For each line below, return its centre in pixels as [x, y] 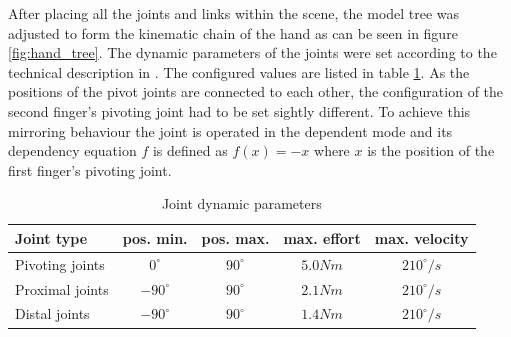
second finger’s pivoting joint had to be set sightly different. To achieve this [239, 110]
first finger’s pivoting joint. [90, 169]
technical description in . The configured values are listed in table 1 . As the [239, 71]
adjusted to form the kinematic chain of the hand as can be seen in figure [233, 32]
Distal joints [52, 313]
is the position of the [431, 150]
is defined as [190, 150]
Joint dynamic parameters [241, 203]
